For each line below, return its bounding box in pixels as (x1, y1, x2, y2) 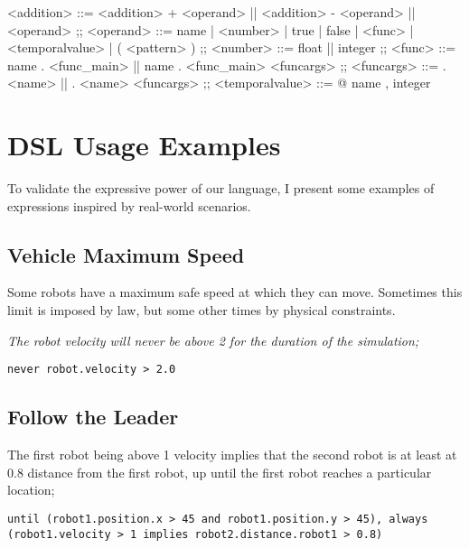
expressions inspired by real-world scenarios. (7, 196, 251, 215)
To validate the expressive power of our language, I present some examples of (7, 179, 435, 198)
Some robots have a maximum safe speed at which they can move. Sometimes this (7, 283, 463, 302)
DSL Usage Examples (7, 126, 281, 163)
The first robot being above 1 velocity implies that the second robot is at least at (7, 445, 457, 464)
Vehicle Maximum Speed (7, 240, 245, 268)
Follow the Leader (7, 403, 179, 431)
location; (7, 480, 55, 499)
